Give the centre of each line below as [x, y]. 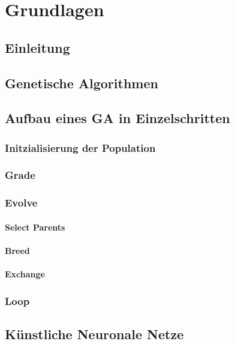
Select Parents [35, 227]
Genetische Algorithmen [82, 83]
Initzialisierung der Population [80, 147]
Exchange [25, 274]
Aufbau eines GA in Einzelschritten [117, 118]
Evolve [21, 203]
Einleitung [37, 47]
